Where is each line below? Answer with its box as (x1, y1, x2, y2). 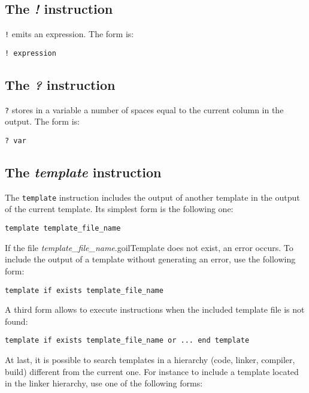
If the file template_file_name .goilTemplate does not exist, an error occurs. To (5, 241, 293, 253)
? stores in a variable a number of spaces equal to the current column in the (5, 103, 284, 116)
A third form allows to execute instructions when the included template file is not (5, 303, 305, 316)
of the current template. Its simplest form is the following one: (5, 202, 234, 215)
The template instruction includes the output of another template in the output (5, 191, 300, 203)
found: (5, 315, 28, 327)
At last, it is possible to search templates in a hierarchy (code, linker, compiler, (5, 353, 295, 366)
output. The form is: (5, 115, 80, 128)
